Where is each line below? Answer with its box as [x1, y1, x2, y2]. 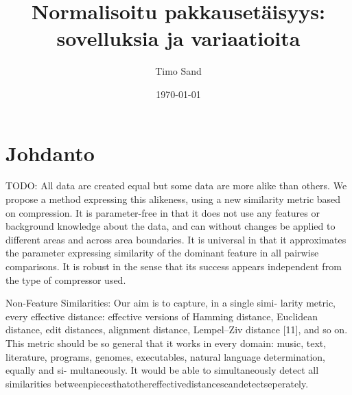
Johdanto [5, 139, 95, 167]
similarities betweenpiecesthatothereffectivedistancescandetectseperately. [5, 376, 309, 390]
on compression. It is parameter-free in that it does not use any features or [5, 205, 320, 219]
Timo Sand [155, 64, 202, 78]
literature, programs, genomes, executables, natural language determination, [5, 349, 325, 363]
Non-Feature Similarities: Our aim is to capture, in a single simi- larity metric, [5, 296, 336, 310]
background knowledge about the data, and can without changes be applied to [5, 219, 336, 233]
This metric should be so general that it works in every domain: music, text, [5, 335, 327, 350]
